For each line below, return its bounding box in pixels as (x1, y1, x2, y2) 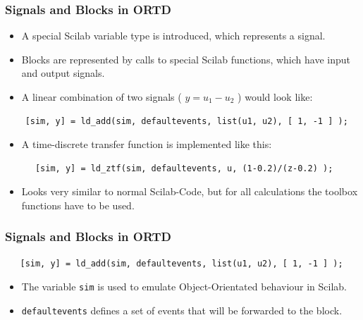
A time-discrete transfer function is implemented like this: (21, 137, 272, 152)
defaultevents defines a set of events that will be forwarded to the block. (21, 303, 343, 318)
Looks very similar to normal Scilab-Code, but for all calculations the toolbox (21, 184, 358, 199)
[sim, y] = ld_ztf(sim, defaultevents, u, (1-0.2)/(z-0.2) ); (35, 163, 333, 173)
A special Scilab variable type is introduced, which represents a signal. (21, 28, 326, 43)
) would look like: (238, 90, 313, 104)
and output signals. (21, 66, 105, 80)
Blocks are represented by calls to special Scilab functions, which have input (21, 51, 350, 66)
